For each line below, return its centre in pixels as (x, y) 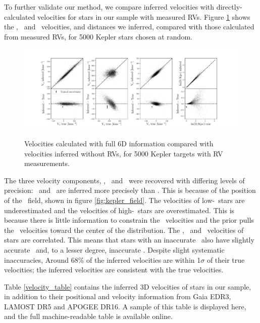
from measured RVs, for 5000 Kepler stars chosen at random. (98, 36)
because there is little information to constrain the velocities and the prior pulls (129, 220)
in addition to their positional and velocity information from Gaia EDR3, (118, 296)
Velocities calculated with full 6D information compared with (119, 143)
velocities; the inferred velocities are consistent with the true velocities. (114, 270)
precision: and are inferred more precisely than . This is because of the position (130, 190)
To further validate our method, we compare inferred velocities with (109, 7)
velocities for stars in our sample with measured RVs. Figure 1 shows (144, 16)
